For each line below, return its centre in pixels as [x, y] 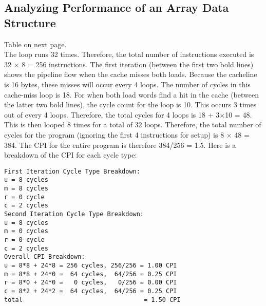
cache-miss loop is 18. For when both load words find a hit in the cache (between [131, 94]
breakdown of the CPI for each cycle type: [71, 155]
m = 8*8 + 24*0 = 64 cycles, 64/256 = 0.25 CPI [91, 274]
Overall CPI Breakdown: [45, 257]
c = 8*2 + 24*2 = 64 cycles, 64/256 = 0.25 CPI [91, 291]
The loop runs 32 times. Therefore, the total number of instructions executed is [129, 54]
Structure [30, 22]
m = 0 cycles [26, 231]
